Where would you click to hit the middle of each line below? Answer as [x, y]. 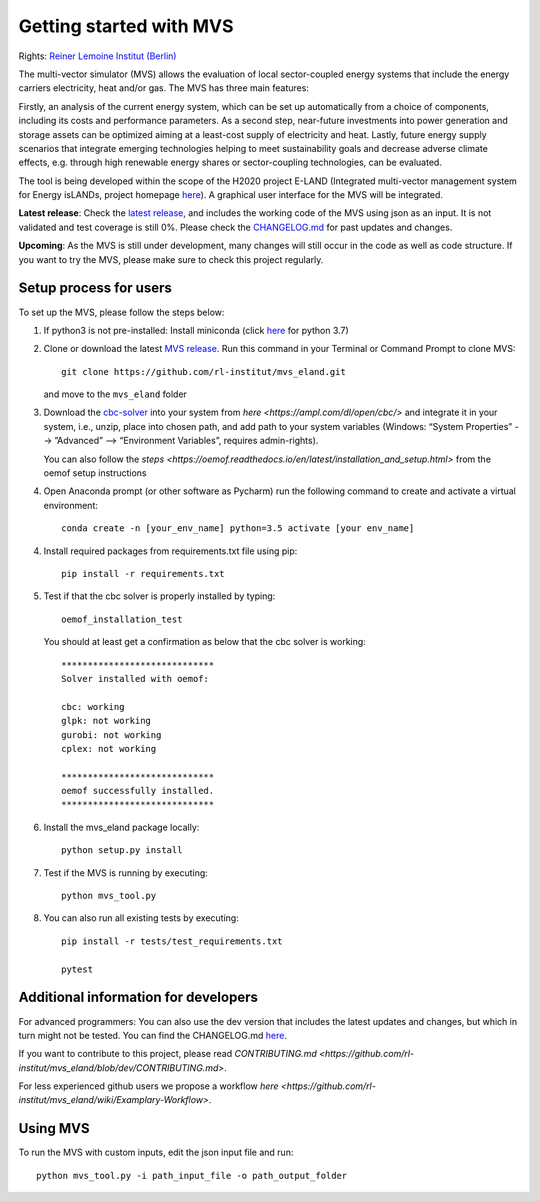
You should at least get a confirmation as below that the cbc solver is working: [205, 642]
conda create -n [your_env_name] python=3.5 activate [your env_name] [238, 528]
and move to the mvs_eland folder [115, 394]
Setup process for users [95, 288]
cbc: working [93, 706]
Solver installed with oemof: [135, 678]
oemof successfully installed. [138, 791]
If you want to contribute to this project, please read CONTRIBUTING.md [167, 1054]
